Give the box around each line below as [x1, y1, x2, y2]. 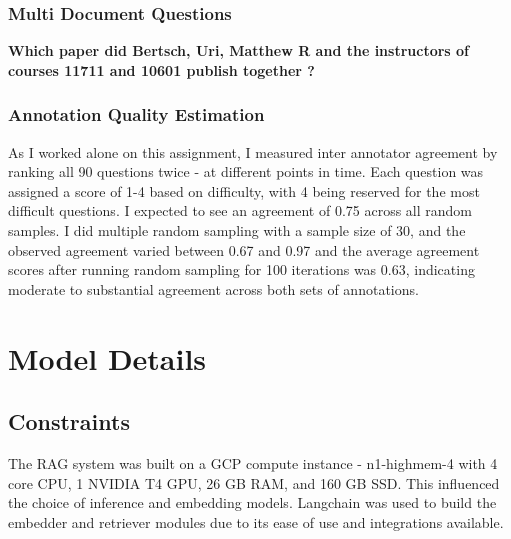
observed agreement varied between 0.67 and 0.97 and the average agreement [8, 239, 480, 260]
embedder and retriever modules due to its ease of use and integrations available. [8, 511, 504, 532]
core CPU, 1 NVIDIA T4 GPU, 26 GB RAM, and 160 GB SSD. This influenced [8, 472, 500, 493]
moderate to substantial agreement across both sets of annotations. [8, 278, 419, 299]
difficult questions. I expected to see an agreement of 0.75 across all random [8, 200, 473, 221]
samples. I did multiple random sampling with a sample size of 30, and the [8, 220, 466, 240]
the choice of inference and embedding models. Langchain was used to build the [8, 492, 497, 513]
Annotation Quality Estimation [8, 102, 265, 127]
